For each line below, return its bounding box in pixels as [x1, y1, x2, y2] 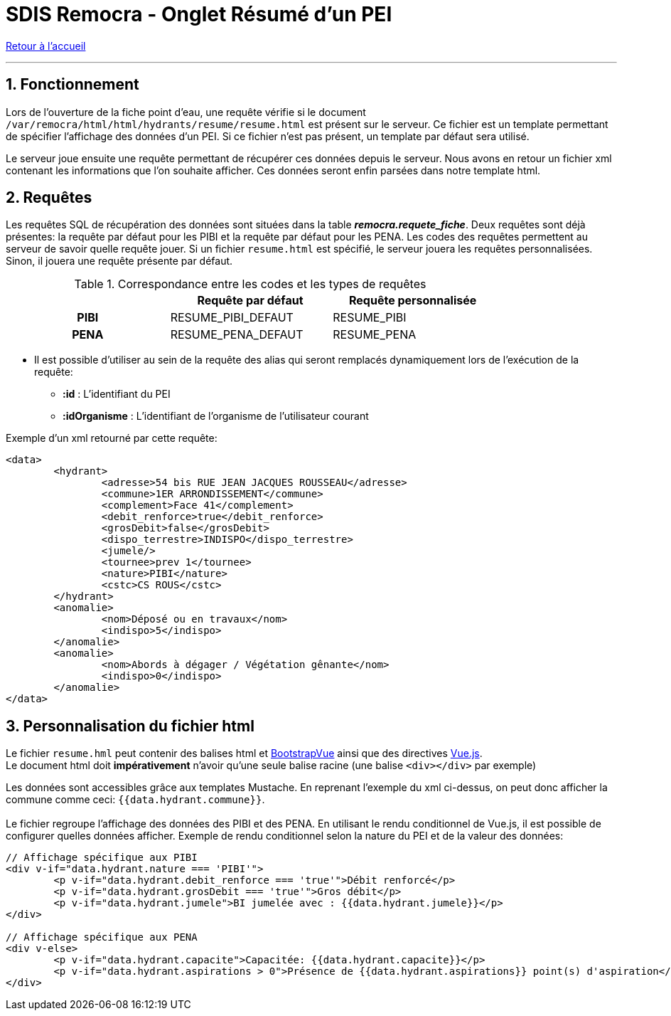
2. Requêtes [6, 189, 92, 207]
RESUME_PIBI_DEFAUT [170, 310, 294, 325]
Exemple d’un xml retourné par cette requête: [6, 432, 218, 445]
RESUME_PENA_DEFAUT [170, 327, 304, 342]
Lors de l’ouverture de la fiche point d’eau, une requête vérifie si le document [6, 105, 366, 118]
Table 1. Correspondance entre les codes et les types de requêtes [74, 277, 426, 292]
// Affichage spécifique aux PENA [6, 931, 198, 943]
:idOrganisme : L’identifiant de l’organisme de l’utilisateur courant [63, 410, 369, 423]
